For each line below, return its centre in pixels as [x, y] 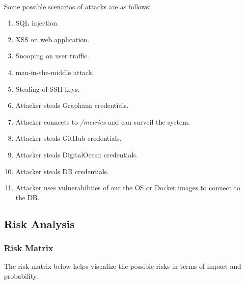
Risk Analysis [39, 223]
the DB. [27, 197]
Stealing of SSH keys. [48, 89]
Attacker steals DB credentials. [62, 171]
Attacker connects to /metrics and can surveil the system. [103, 121]
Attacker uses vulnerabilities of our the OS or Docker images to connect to [128, 188]
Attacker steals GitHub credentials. [68, 138]
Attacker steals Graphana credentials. [72, 105]
